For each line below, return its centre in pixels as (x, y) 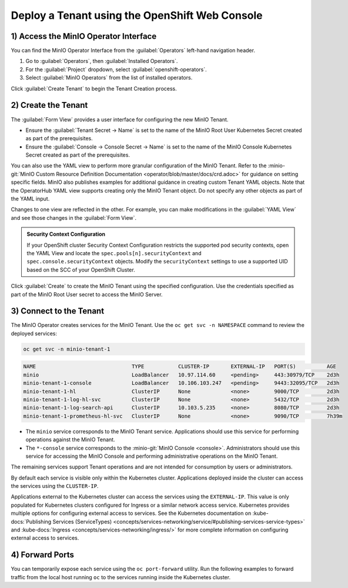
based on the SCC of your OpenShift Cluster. (81, 270)
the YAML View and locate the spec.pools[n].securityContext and (114, 253)
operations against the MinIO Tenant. (70, 440)
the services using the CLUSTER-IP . (55, 486)
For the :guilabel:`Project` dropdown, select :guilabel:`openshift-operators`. (116, 69)
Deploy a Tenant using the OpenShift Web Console (137, 15)
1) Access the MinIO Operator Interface (84, 36)
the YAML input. (30, 199)
